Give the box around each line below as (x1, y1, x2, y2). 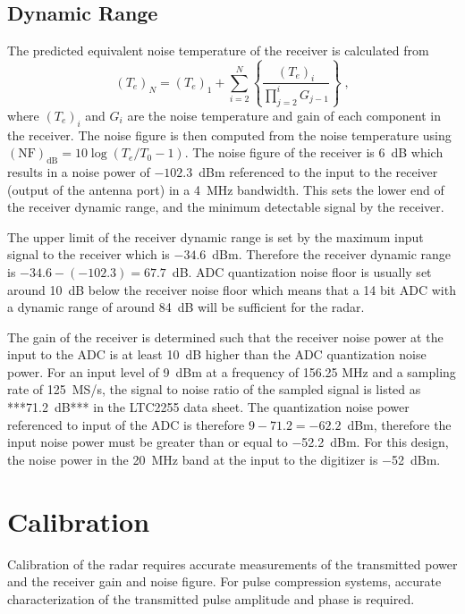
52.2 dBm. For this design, (301, 433, 449, 451)
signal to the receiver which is (7, 245, 170, 264)
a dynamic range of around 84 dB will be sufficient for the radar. (7, 298, 365, 316)
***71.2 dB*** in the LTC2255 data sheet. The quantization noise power (7, 398, 410, 416)
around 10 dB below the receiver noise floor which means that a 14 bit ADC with (7, 280, 456, 299)
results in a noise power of (7, 162, 150, 181)
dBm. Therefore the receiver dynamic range (212, 245, 452, 264)
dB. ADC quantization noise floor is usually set (172, 262, 432, 281)
